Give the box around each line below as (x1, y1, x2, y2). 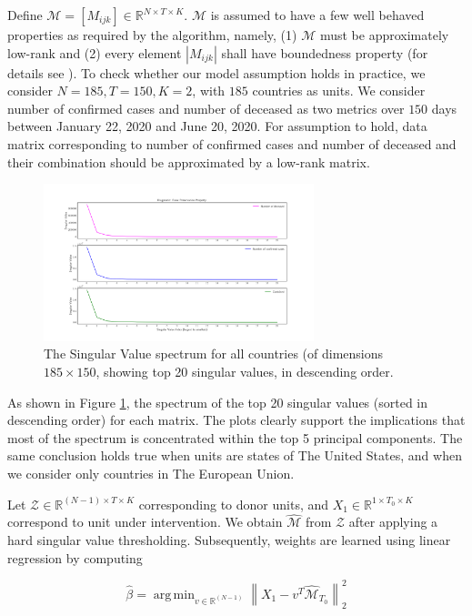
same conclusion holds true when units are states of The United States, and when (7, 446, 462, 465)
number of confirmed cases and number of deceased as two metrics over (7, 98, 405, 117)
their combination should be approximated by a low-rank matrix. (7, 152, 370, 171)
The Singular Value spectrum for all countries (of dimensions (44, 344, 384, 363)
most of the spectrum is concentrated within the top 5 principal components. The (7, 428, 463, 447)
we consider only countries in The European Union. (7, 464, 295, 483)
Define (7, 5, 43, 24)
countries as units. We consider (252, 81, 426, 100)
